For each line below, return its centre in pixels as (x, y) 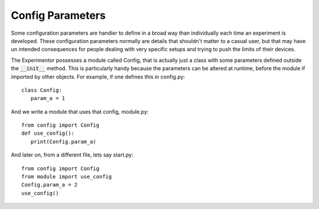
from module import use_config (67, 177)
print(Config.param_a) (64, 142)
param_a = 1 (48, 98)
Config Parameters (58, 15)
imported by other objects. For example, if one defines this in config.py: (98, 77)
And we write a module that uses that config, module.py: (80, 111)
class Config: (42, 90)
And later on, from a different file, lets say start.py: (72, 155)
